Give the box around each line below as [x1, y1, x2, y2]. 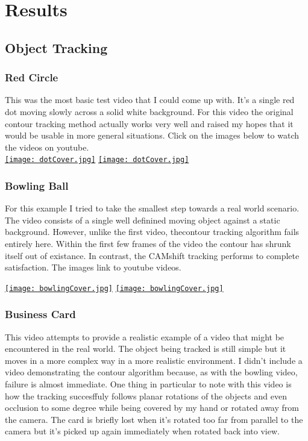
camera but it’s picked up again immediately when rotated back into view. [5, 425, 280, 437]
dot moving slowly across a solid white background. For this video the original [5, 105, 294, 117]
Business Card [5, 307, 76, 322]
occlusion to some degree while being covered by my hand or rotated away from [5, 401, 299, 414]
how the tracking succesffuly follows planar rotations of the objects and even [5, 389, 287, 402]
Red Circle [5, 70, 58, 85]
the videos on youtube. [5, 140, 89, 153]
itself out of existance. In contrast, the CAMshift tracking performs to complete [5, 249, 300, 261]
